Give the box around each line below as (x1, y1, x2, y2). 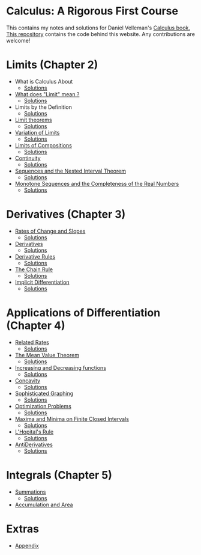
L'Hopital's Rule (14, 428, 54, 435)
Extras (6, 522, 39, 536)
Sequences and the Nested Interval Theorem (14, 167, 126, 174)
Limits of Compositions (14, 141, 72, 149)
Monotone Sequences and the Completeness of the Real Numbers (14, 180, 179, 187)
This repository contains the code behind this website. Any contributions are (6, 30, 195, 37)
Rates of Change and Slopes (14, 227, 86, 235)
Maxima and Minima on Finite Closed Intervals (14, 415, 129, 422)
